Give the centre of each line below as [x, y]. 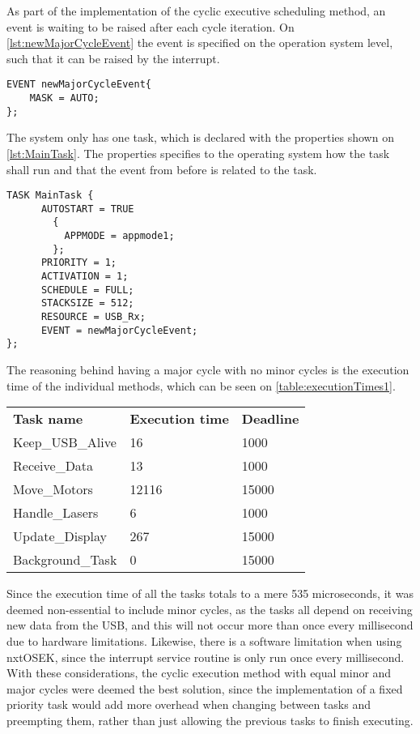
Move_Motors [53, 489]
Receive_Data [53, 466]
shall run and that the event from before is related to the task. [162, 169]
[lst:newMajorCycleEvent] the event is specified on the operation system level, [200, 43]
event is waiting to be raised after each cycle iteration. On [151, 26]
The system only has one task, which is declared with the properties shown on [200, 137]
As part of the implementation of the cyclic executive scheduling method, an [196, 11]
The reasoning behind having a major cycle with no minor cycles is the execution [208, 369]
